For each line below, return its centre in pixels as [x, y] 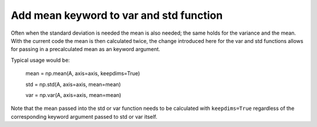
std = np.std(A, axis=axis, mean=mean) [73, 84]
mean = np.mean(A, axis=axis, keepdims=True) [83, 73]
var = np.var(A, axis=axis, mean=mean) [73, 95]
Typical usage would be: [41, 60]
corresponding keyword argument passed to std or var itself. [84, 116]
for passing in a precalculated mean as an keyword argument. [86, 49]
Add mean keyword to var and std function [117, 15]
